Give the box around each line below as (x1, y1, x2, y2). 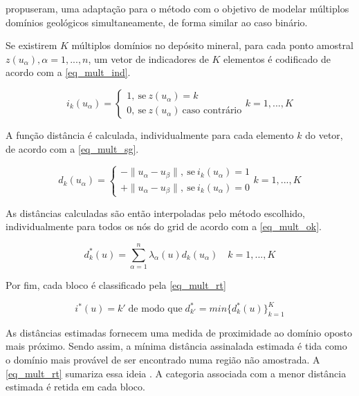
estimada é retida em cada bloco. (6, 379, 145, 394)
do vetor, (305, 127, 343, 142)
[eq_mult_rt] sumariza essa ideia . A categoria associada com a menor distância (6, 366, 347, 380)
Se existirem (6, 38, 57, 53)
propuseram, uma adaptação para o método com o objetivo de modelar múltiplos (6, 1, 349, 15)
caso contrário (182, 106, 242, 116)
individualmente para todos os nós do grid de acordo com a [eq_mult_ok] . (6, 219, 322, 234)
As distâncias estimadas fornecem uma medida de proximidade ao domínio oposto (6, 325, 353, 339)
